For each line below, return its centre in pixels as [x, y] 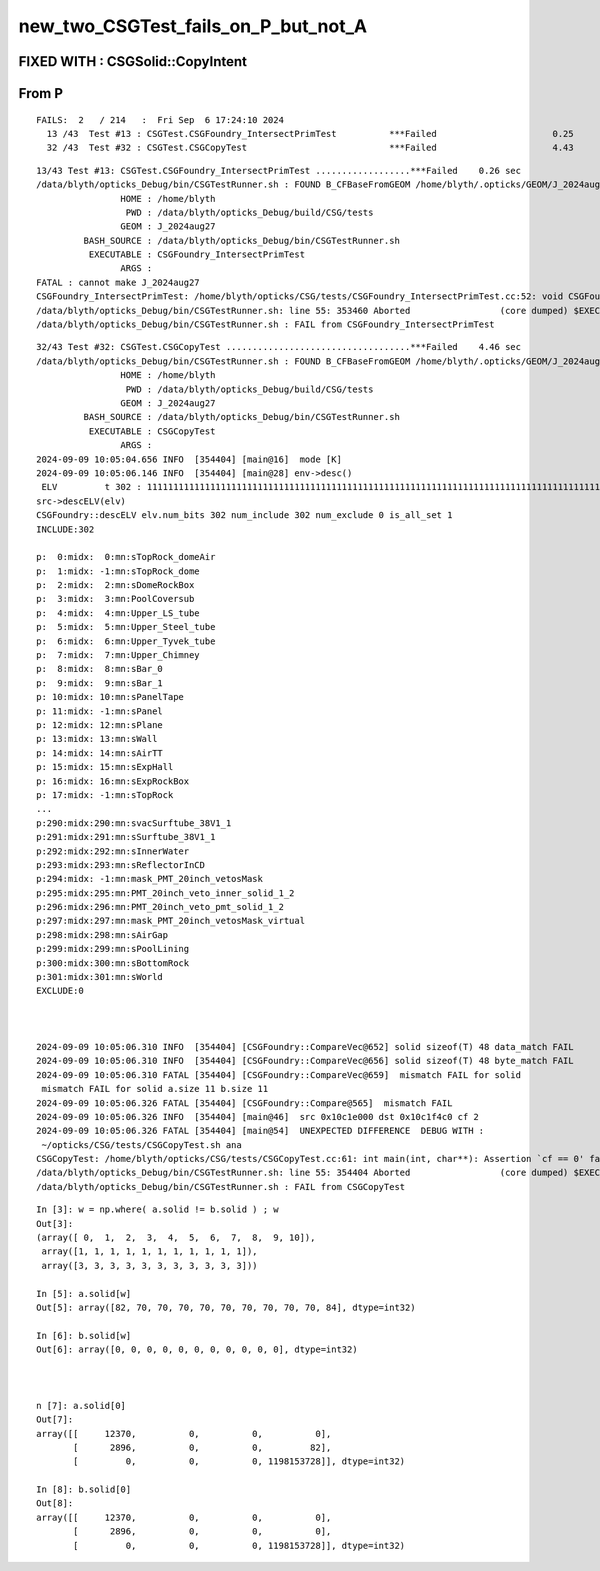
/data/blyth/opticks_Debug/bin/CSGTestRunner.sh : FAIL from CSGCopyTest [221, 1186]
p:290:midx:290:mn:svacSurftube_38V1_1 [134, 823]
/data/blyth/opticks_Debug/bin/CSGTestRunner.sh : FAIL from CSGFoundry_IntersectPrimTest [265, 324]
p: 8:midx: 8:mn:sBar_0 [100, 669]
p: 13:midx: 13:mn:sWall [97, 739]
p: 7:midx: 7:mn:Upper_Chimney [118, 655]
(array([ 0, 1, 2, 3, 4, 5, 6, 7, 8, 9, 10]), [176, 1238]
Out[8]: [55, 1503]
